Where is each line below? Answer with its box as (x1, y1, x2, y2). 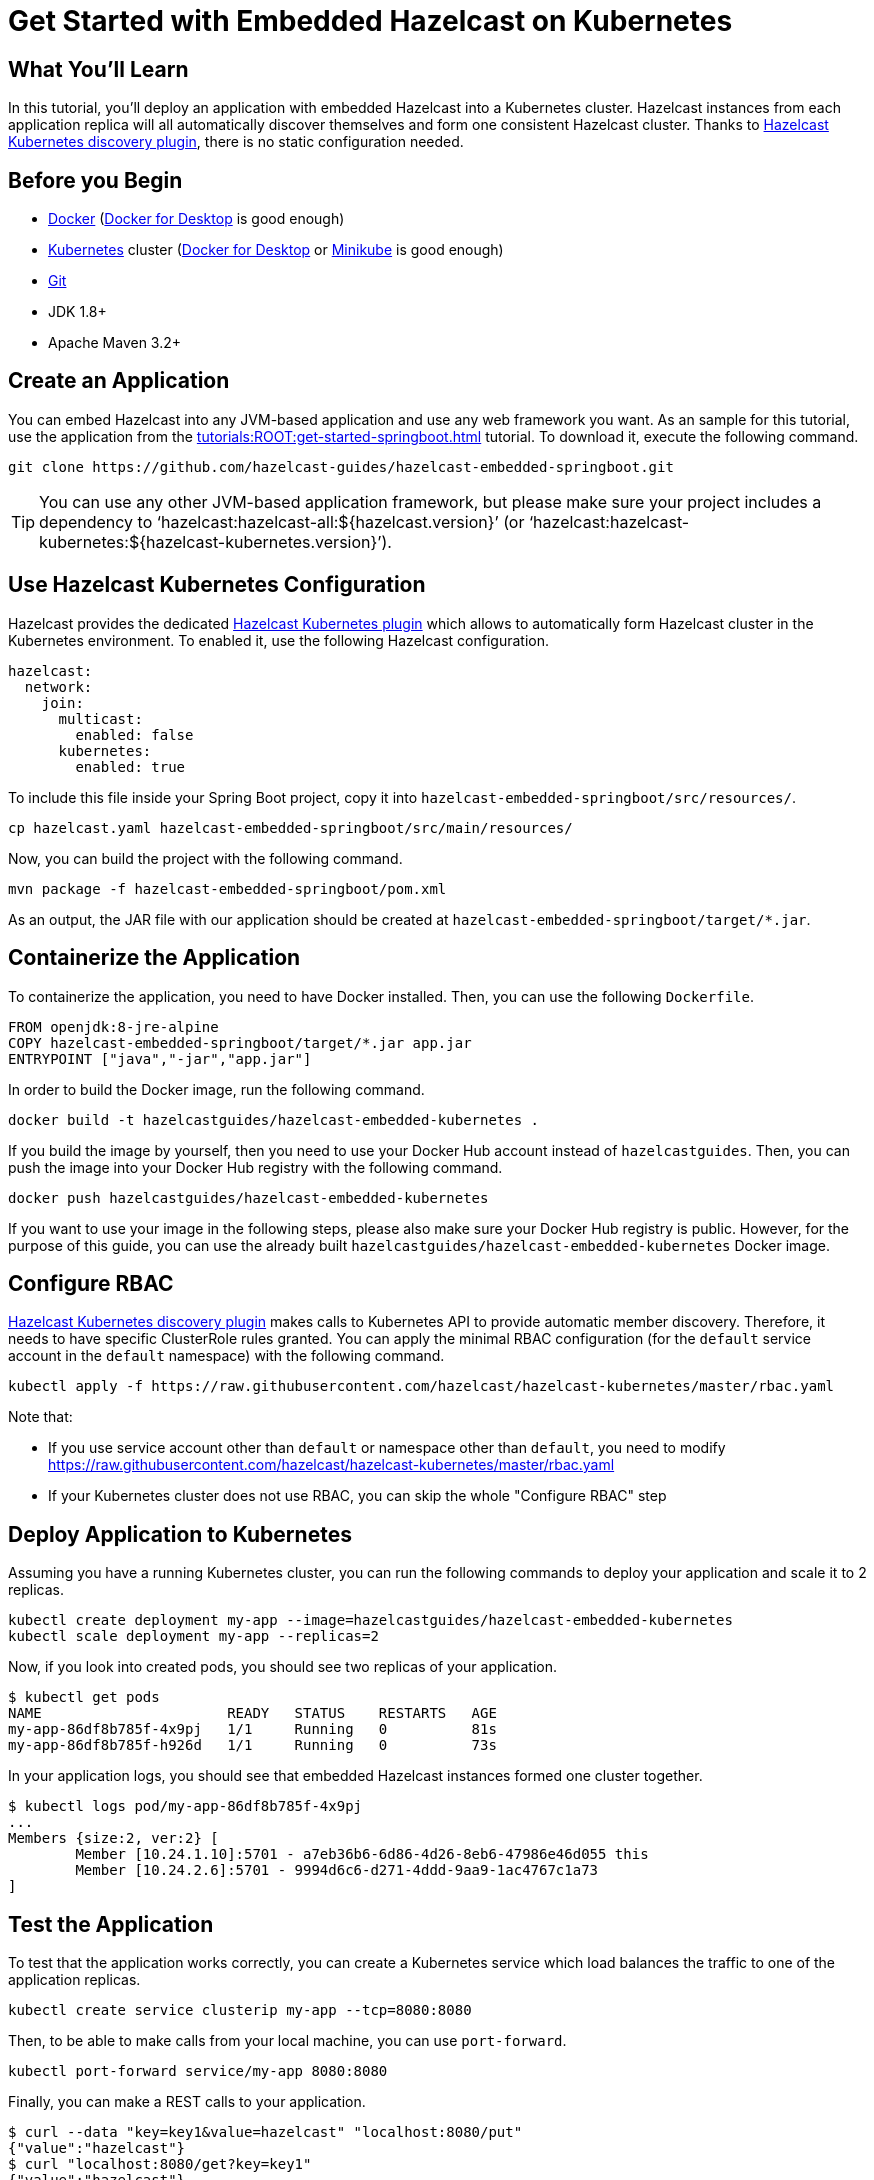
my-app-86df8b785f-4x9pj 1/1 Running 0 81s (8, 1721, 497, 1738)
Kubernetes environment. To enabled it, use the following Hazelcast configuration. (8, 631, 549, 649)
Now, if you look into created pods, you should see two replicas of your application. (8, 1658, 557, 1676)
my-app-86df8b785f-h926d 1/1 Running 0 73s (8, 1737, 497, 1754)
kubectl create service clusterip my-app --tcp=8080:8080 (8, 2002, 472, 2019)
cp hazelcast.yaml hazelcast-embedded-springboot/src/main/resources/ (8, 819, 573, 836)
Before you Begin (8, 167, 183, 193)
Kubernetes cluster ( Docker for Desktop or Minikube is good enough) (48, 241, 504, 259)
